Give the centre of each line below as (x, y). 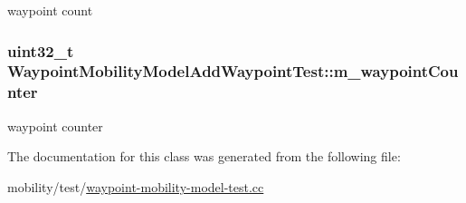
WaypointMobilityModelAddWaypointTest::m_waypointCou (233, 71)
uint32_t (41, 50)
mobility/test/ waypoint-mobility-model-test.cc (136, 186)
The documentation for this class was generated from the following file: (204, 156)
